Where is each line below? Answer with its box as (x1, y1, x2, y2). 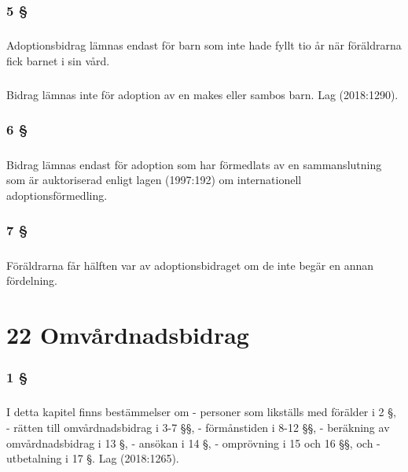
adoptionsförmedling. (6, 186, 108, 203)
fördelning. (6, 272, 58, 289)
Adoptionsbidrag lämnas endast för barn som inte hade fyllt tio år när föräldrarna (6, 37, 402, 53)
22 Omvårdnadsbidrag (6, 318, 249, 350)
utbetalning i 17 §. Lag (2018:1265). (6, 450, 179, 466)
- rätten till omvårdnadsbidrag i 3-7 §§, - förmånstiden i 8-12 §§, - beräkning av (6, 419, 390, 435)
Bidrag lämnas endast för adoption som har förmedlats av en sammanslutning (6, 156, 382, 172)
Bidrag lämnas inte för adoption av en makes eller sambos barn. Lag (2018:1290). (6, 86, 399, 102)
